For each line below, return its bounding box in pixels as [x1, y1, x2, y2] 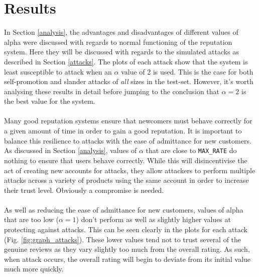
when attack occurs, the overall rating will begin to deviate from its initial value [4, 253, 251, 264]
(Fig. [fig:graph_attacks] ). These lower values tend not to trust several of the [4, 234, 241, 244]
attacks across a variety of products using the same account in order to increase [4, 175, 249, 185]
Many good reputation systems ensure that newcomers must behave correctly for [4, 115, 252, 126]
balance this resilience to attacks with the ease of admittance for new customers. [4, 135, 251, 146]
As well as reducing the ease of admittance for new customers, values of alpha [4, 204, 243, 215]
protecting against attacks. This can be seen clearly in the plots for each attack [4, 224, 248, 235]
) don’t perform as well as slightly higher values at [76, 214, 231, 225]
